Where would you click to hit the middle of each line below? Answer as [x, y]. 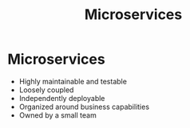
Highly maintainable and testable [73, 81]
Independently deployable [62, 98]
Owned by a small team [57, 115]
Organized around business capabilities [84, 107]
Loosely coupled [46, 90]
